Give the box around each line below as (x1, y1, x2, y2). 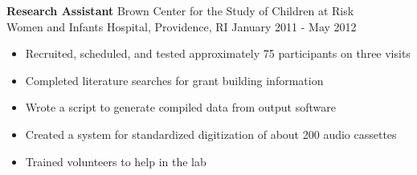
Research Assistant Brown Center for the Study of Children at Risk (6, 2, 354, 18)
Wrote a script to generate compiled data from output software (25, 99, 336, 116)
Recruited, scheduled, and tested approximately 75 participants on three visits (25, 45, 411, 62)
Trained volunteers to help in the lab (25, 153, 206, 169)
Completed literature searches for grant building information (25, 71, 324, 88)
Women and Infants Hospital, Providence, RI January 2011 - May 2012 (6, 18, 357, 35)
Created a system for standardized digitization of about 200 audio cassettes (25, 125, 397, 142)
